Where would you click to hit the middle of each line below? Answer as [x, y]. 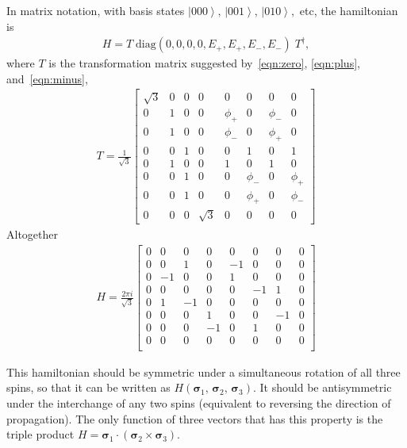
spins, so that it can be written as [88, 387]
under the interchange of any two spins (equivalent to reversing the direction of [199, 403]
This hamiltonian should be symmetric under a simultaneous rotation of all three [203, 371]
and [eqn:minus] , [47, 78]
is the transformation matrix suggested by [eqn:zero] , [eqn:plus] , [204, 63]
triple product [40, 434]
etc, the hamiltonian [349, 10]
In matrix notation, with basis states [96, 10]
